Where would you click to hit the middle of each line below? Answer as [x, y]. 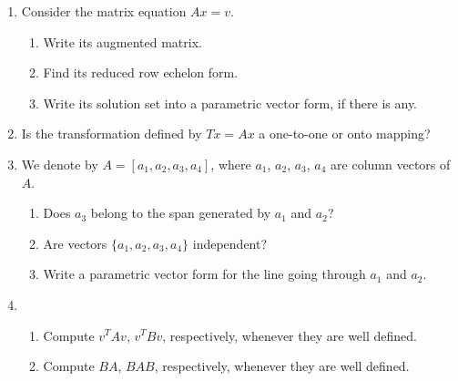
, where [231, 164]
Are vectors [75, 243]
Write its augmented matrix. [122, 41]
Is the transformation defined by [112, 134]
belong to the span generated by [181, 213]
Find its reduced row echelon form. [141, 72]
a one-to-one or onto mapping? [345, 134]
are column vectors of [391, 164]
